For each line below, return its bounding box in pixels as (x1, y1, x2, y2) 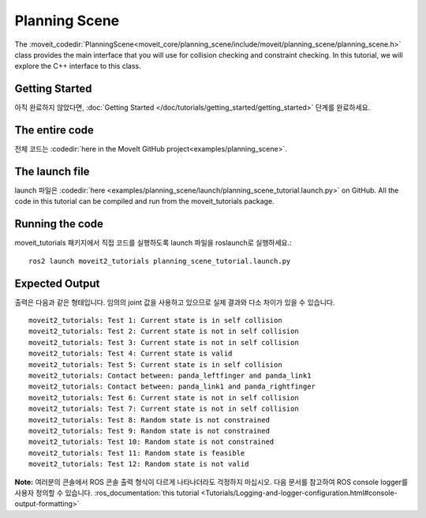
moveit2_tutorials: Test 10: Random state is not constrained (28, 437, 275, 446)
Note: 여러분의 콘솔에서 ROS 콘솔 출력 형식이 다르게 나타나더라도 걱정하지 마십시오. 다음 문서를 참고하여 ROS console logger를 (14, 477, 409, 486)
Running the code (14, 217, 104, 231)
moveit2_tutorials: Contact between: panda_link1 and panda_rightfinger (28, 382, 316, 391)
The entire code (14, 123, 95, 137)
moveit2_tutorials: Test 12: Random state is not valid (28, 460, 249, 469)
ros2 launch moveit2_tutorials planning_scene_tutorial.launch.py (28, 257, 291, 265)
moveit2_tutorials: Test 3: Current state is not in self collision (28, 338, 299, 347)
